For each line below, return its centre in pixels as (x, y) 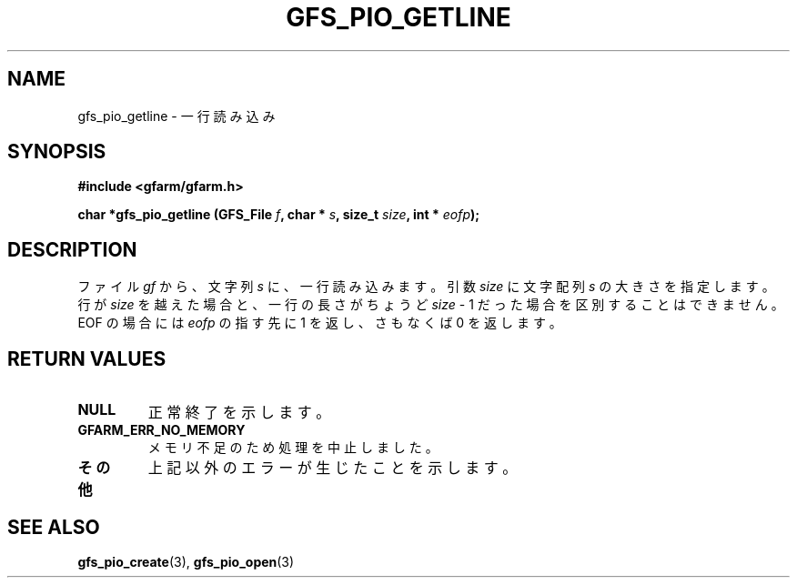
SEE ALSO (54, 527)
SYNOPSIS (57, 152)
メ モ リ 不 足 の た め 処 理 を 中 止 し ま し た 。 (293, 448)
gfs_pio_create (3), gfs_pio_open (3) (186, 561)
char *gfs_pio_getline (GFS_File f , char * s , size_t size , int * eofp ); (279, 215)
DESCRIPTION (72, 249)
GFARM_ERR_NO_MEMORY (161, 430)
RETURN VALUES (87, 358)
